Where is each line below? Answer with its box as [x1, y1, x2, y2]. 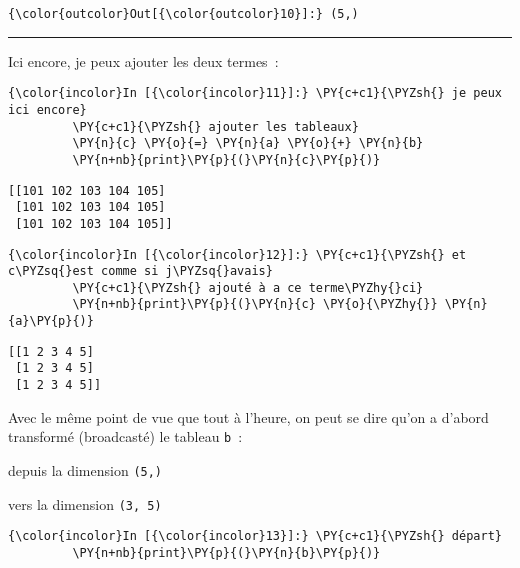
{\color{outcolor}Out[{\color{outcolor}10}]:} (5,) [8, 7, 359, 21]
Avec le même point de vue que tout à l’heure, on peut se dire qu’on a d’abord [8, 406, 489, 427]
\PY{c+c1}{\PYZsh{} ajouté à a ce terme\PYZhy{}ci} [72, 280, 424, 295]
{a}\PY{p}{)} [8, 314, 94, 329]
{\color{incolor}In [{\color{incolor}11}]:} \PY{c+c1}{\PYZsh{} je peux [8, 86, 502, 101]
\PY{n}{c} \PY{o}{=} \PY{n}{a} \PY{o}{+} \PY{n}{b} [72, 136, 424, 151]
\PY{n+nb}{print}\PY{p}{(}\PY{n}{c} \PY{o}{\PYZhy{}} [72, 297, 438, 312]
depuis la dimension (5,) [8, 460, 163, 480]
